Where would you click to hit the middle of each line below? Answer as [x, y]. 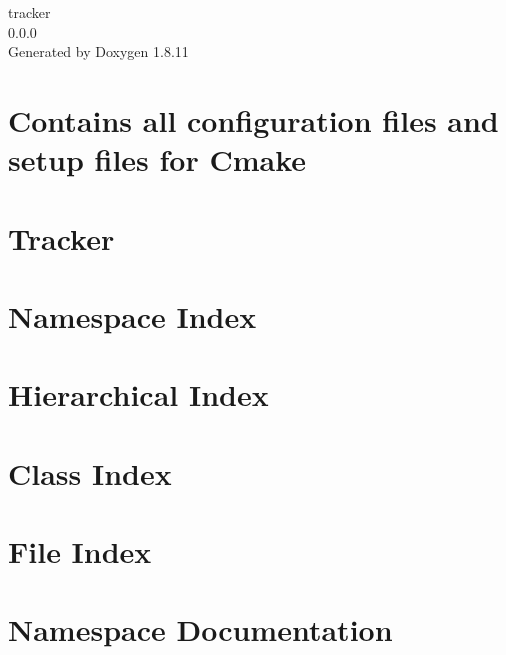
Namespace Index [132, 315]
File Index [80, 551]
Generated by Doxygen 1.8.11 [98, 51]
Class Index [90, 472]
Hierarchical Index [138, 394]
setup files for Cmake [157, 159]
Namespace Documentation [200, 629]
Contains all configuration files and [253, 119]
